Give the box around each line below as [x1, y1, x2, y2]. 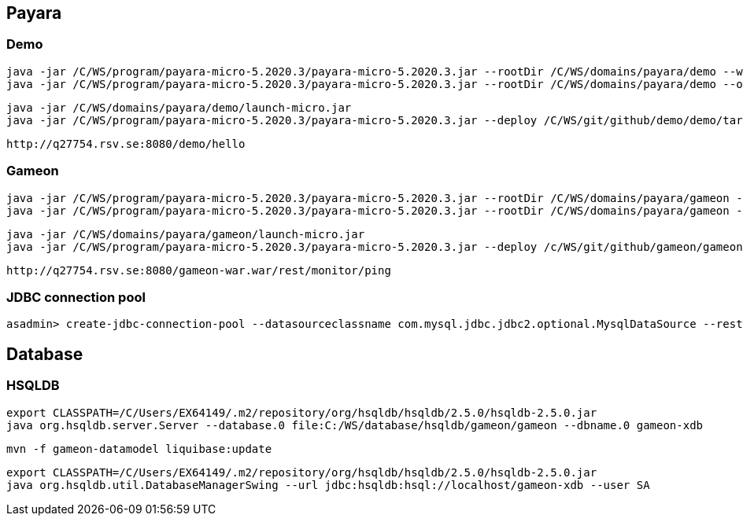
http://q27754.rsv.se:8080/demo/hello [6, 137, 246, 150]
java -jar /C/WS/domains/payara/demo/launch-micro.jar [6, 101, 352, 114]
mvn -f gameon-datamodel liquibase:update [6, 442, 272, 455]
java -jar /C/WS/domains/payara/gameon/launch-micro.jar [6, 227, 365, 241]
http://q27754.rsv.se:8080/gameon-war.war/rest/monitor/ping [6, 263, 391, 277]
